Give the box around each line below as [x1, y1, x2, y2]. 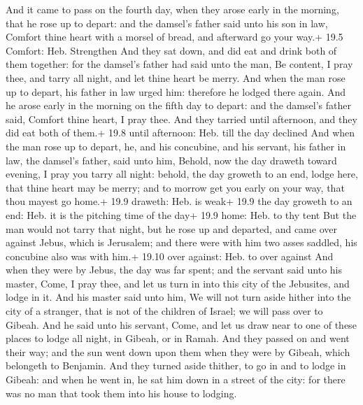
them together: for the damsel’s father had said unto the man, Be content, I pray [6, 57, 353, 71]
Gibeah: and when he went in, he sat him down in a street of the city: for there [6, 372, 346, 387]
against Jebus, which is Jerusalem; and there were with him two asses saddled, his [6, 235, 357, 250]
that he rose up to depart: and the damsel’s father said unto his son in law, [6, 15, 328, 30]
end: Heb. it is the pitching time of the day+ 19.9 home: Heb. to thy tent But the [6, 207, 357, 222]
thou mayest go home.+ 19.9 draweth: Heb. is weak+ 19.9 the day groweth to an [6, 194, 353, 208]
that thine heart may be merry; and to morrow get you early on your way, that [6, 180, 345, 194]
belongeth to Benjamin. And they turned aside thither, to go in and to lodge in [6, 358, 346, 373]
